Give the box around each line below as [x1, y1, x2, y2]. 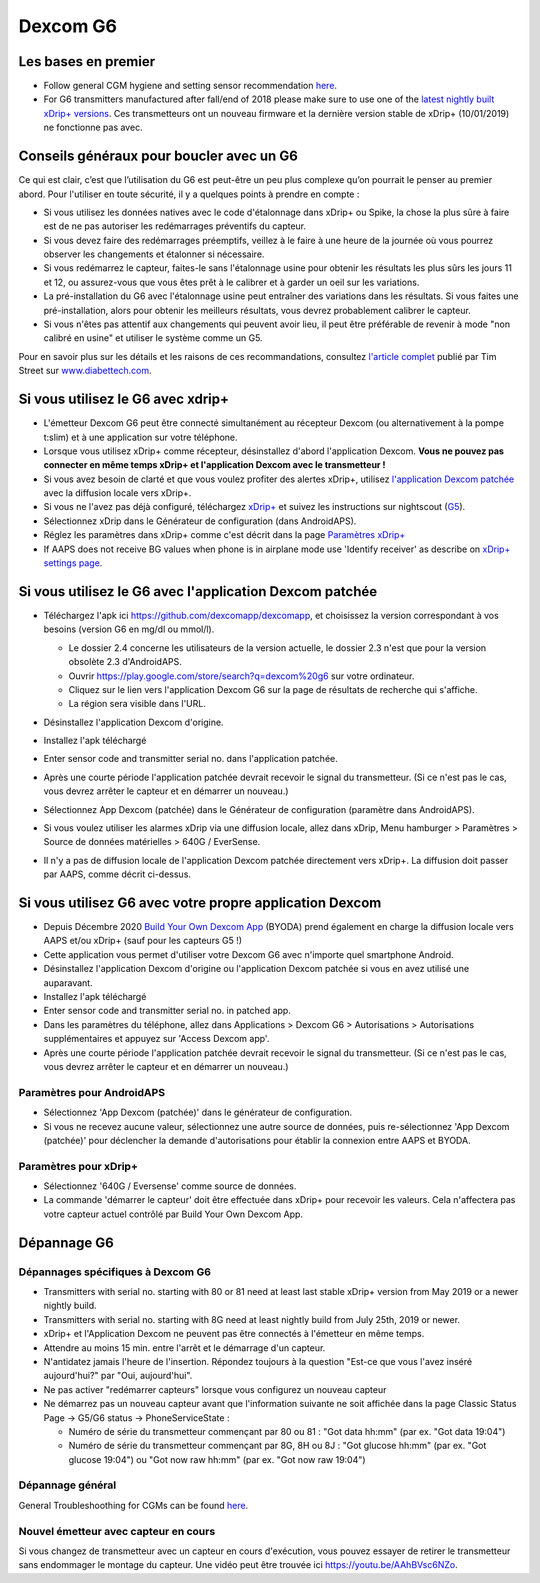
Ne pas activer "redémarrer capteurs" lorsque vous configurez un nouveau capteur [43, 1383, 387, 1395]
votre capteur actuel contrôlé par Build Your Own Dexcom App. [43, 1208, 304, 1220]
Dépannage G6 [18, 1234, 114, 1251]
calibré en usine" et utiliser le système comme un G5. [43, 332, 264, 344]
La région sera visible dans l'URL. [68, 698, 207, 710]
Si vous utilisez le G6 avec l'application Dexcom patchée [18, 583, 378, 600]
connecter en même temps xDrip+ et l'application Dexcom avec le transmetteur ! [43, 459, 386, 471]
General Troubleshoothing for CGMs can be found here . [18, 1499, 249, 1511]
